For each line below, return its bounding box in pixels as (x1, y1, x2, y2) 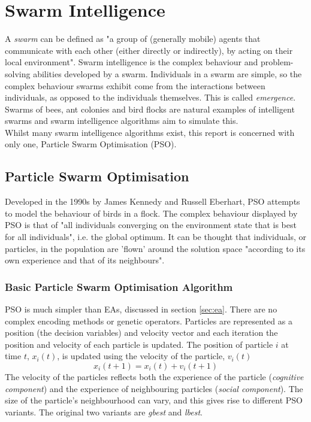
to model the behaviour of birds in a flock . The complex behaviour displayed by (5, 207, 298, 219)
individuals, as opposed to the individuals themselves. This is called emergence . (5, 91, 296, 104)
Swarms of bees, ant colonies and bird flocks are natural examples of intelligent (5, 102, 295, 115)
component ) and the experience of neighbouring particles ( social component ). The (5, 382, 303, 394)
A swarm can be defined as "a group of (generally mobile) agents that (5, 32, 261, 45)
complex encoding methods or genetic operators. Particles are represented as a (5, 314, 292, 327)
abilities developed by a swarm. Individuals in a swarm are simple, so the (33, 67, 302, 80)
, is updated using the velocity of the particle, (57, 350, 225, 362)
